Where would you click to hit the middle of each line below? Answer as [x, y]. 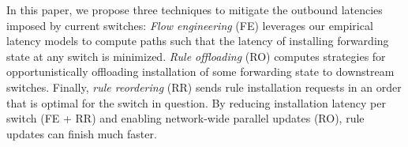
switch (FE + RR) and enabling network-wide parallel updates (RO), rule [185, 118]
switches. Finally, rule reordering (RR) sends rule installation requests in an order [204, 87]
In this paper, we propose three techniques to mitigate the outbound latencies [195, 9]
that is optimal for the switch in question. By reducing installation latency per [196, 102]
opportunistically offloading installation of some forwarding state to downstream [200, 72]
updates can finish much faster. [82, 133]
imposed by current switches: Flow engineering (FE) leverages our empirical [190, 25]
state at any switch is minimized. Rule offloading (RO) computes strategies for [196, 56]
